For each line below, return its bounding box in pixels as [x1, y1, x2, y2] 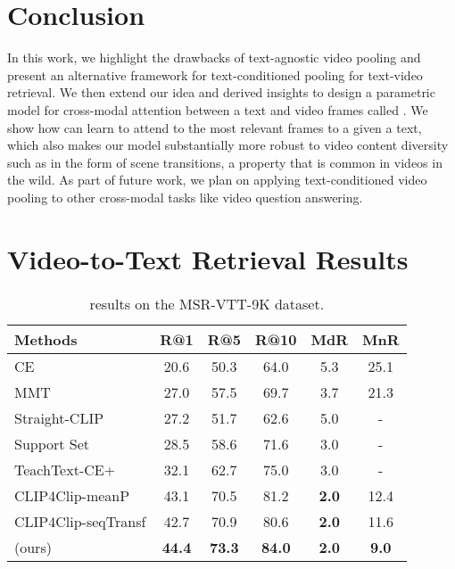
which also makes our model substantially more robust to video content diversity [7, 136, 449, 154]
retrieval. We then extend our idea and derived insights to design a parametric [7, 83, 435, 102]
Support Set [14, 433, 90, 454]
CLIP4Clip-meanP [14, 484, 130, 506]
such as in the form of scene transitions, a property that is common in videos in [7, 153, 443, 171]
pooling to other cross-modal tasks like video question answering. [7, 187, 363, 206]
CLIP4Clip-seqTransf [14, 510, 146, 532]
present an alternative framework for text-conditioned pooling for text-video [7, 65, 423, 84]
